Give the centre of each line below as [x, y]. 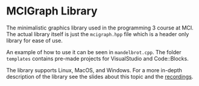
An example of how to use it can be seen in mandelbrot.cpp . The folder [94, 52]
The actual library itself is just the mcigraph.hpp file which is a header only [98, 34]
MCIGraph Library [52, 11]
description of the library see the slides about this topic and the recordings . [100, 76]
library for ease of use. [35, 40]
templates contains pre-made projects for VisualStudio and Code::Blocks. [97, 58]
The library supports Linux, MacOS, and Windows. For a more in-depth [94, 70]
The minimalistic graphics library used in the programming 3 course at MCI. [100, 28]
